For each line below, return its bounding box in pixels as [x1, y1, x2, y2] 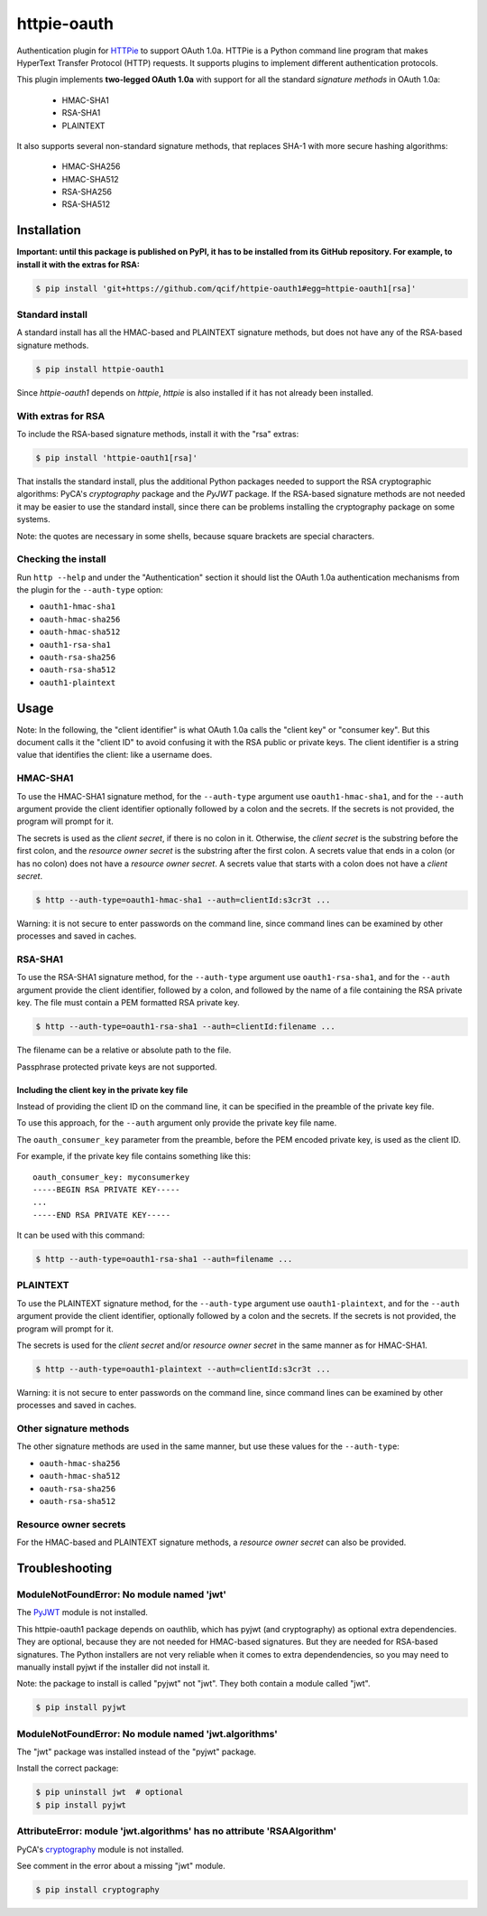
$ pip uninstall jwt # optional [35, 1787, 184, 1798]
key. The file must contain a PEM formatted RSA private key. [16, 997, 241, 1008]
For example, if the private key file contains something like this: [16, 1151, 252, 1162]
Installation [16, 222, 81, 238]
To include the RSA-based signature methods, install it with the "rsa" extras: [16, 428, 299, 439]
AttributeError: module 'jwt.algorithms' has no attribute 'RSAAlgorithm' [16, 1825, 337, 1837]
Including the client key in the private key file [16, 1084, 188, 1095]
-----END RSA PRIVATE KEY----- [32, 1210, 171, 1220]
